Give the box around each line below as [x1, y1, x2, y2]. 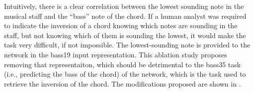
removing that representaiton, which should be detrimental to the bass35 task [4, 59, 241, 69]
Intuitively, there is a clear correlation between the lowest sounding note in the [4, 1, 244, 11]
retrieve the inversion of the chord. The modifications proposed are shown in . [4, 78, 241, 89]
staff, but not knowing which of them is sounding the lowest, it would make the [4, 30, 246, 40]
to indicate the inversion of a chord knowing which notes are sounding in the [4, 20, 238, 31]
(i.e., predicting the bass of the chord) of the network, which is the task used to [4, 69, 246, 79]
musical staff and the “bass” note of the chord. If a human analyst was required [4, 10, 247, 21]
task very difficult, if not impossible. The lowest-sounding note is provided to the [4, 40, 251, 50]
